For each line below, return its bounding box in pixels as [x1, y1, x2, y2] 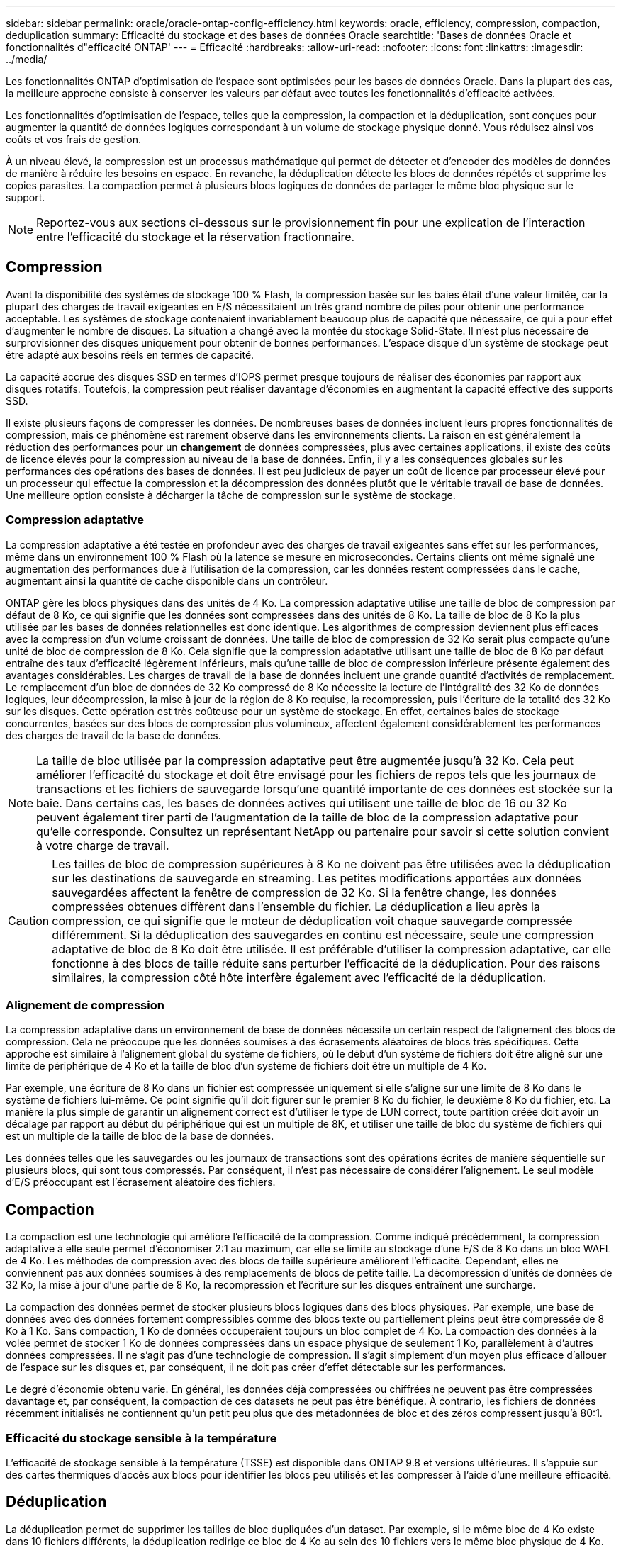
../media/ [6, 53, 47, 65]
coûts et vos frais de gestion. [6, 133, 141, 145]
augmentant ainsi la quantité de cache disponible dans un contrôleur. [6, 574, 328, 587]
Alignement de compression [6, 997, 164, 1012]
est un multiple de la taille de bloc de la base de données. [6, 1130, 274, 1143]
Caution [8, 913, 50, 928]
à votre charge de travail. [36, 838, 169, 853]
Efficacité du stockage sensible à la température [6, 1430, 277, 1445]
